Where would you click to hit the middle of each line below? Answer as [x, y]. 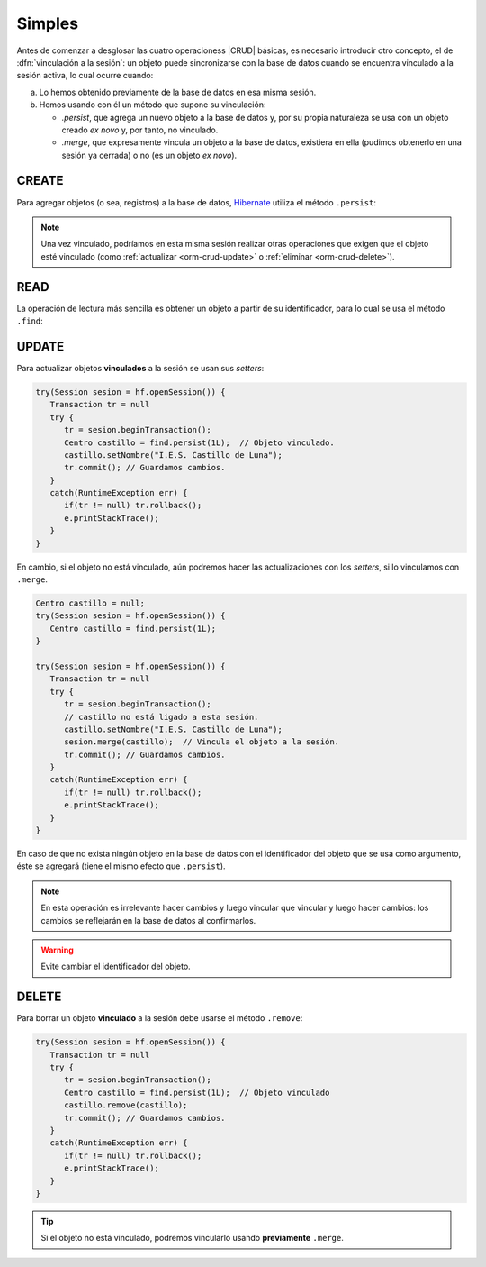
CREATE [40, 181]
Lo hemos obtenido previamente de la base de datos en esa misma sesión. [178, 92]
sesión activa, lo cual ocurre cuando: [85, 76]
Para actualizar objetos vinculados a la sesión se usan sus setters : [140, 368]
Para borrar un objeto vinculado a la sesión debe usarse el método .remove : [160, 1018]
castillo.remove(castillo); [126, 1105]
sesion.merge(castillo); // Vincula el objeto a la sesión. [202, 742]
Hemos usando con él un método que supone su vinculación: [153, 105]
